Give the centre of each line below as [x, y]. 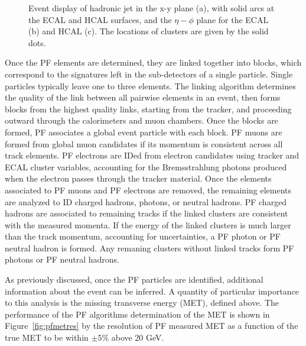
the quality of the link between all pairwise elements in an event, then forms [143, 97]
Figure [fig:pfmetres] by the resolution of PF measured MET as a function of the [152, 326]
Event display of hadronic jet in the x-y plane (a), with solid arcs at [152, 8]
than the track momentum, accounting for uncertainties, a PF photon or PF [143, 236]
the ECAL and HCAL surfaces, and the [100, 19]
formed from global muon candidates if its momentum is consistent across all [144, 143]
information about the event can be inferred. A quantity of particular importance [152, 291]
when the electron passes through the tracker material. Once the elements [138, 178]
